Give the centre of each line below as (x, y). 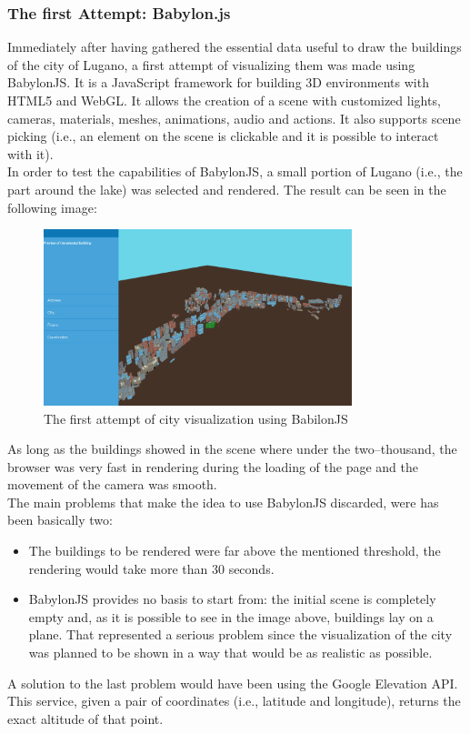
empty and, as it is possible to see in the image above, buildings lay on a (231, 616)
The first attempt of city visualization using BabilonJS (196, 418)
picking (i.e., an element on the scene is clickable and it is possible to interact (223, 136)
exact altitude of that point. (85, 718)
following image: (52, 207)
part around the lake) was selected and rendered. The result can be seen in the (227, 189)
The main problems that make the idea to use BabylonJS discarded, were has (223, 502)
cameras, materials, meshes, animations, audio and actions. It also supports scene (234, 118)
